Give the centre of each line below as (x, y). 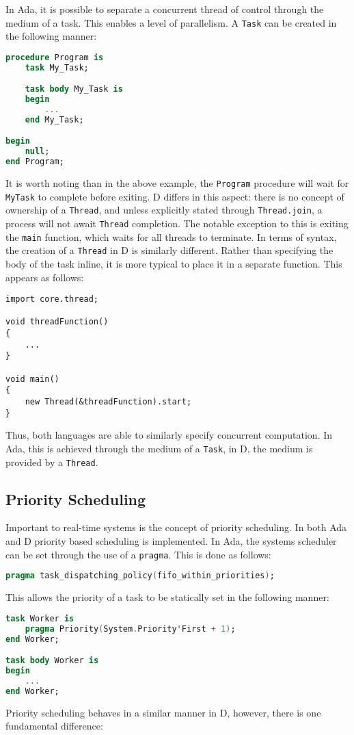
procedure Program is (55, 57)
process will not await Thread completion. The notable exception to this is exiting (177, 223)
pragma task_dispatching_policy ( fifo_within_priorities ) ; (140, 576)
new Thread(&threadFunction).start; (108, 402)
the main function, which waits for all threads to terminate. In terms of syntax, (171, 236)
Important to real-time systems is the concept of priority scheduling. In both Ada (176, 527)
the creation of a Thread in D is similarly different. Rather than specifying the (169, 250)
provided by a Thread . (52, 462)
